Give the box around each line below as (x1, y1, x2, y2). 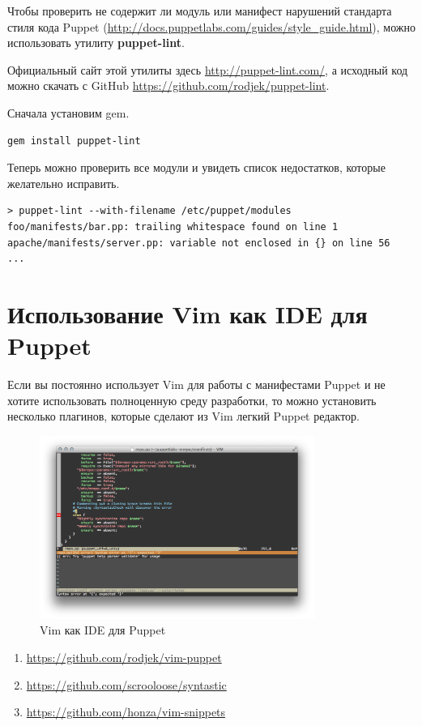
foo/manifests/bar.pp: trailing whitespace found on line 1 (7, 220, 339, 233)
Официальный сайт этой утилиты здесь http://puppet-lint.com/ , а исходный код (7, 61, 408, 78)
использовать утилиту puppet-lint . (7, 34, 185, 51)
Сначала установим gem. (7, 104, 130, 121)
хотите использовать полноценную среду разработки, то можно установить (7, 391, 377, 408)
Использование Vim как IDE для (7, 297, 368, 330)
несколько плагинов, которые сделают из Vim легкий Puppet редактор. (7, 408, 360, 425)
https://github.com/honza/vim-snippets (26, 703, 226, 720)
